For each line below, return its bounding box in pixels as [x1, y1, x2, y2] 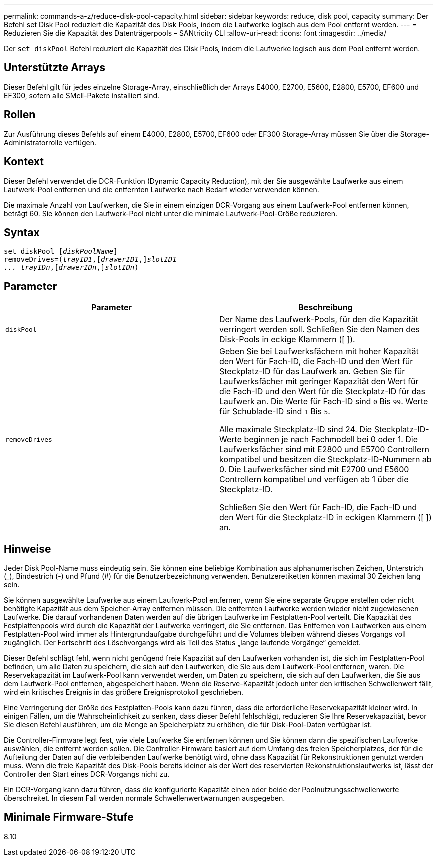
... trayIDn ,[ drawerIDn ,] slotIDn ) [4, 263, 139, 272]
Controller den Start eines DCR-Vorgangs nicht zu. [4, 770, 170, 779]
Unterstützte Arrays [4, 61, 106, 74]
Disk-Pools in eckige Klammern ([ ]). [219, 334, 355, 345]
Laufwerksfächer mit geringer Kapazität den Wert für [219, 376, 419, 387]
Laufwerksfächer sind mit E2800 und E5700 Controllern [219, 444, 429, 455]
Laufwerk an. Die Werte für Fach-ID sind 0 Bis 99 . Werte [219, 396, 428, 407]
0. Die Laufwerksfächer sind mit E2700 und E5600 [219, 464, 409, 475]
